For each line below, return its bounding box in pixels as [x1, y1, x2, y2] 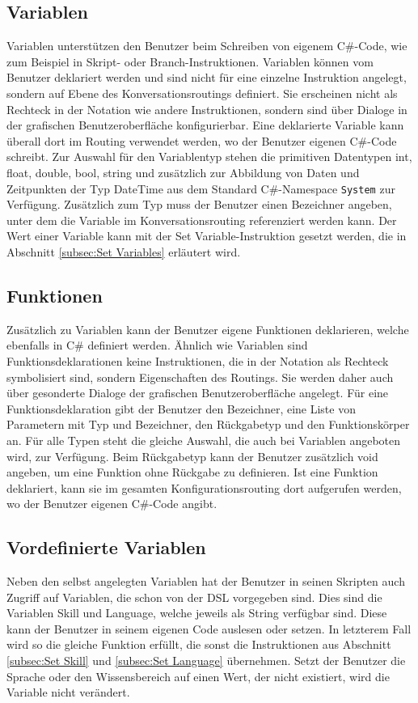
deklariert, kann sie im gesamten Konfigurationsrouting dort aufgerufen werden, [6, 479, 402, 496]
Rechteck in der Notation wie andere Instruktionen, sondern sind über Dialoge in [6, 100, 407, 117]
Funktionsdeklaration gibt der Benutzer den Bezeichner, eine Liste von [6, 400, 356, 417]
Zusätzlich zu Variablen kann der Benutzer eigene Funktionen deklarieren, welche [6, 320, 409, 337]
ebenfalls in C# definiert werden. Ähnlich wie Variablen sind [6, 337, 308, 354]
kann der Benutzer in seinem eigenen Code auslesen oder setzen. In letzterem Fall [6, 620, 412, 637]
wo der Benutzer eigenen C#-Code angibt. [6, 495, 217, 512]
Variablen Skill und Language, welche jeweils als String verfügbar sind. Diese [6, 604, 387, 621]
